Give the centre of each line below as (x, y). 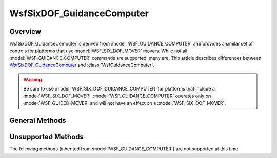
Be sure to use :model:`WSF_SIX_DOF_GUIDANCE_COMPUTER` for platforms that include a (119, 89)
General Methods (38, 120)
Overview (25, 31)
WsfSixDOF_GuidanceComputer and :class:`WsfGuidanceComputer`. (82, 65)
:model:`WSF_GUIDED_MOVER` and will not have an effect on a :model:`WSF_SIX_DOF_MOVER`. (124, 103)
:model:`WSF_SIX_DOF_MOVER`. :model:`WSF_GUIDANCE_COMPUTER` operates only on (117, 96)
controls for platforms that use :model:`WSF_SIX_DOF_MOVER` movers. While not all (98, 51)
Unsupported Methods (47, 136)
